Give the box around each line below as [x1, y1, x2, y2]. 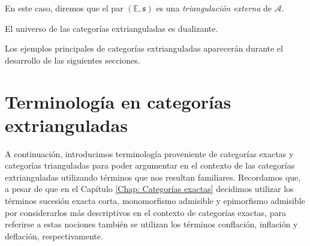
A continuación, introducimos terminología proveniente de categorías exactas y [5, 147, 294, 160]
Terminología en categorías [5, 89, 231, 113]
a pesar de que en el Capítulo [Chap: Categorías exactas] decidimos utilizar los [5, 182, 294, 195]
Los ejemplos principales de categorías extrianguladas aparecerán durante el [5, 42, 283, 55]
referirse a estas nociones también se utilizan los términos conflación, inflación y [5, 218, 298, 230]
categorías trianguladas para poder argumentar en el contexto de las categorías [5, 159, 295, 172]
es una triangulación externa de [156, 2, 272, 14]
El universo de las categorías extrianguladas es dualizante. [5, 22, 218, 34]
